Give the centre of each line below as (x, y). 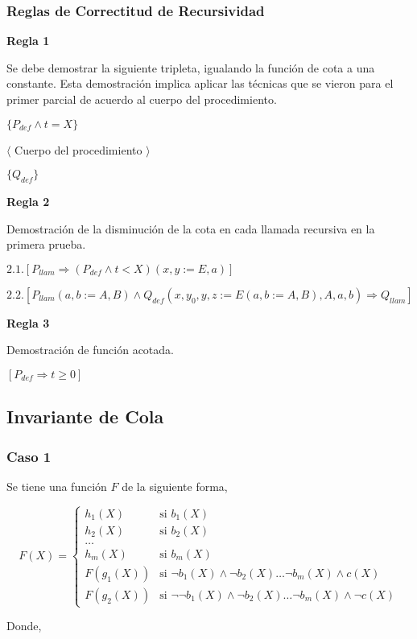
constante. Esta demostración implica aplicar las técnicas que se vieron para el (200, 83)
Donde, (24, 626)
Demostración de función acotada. (90, 350)
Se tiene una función (57, 486)
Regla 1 (28, 41)
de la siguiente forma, (175, 486)
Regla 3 (28, 322)
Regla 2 (28, 201)
